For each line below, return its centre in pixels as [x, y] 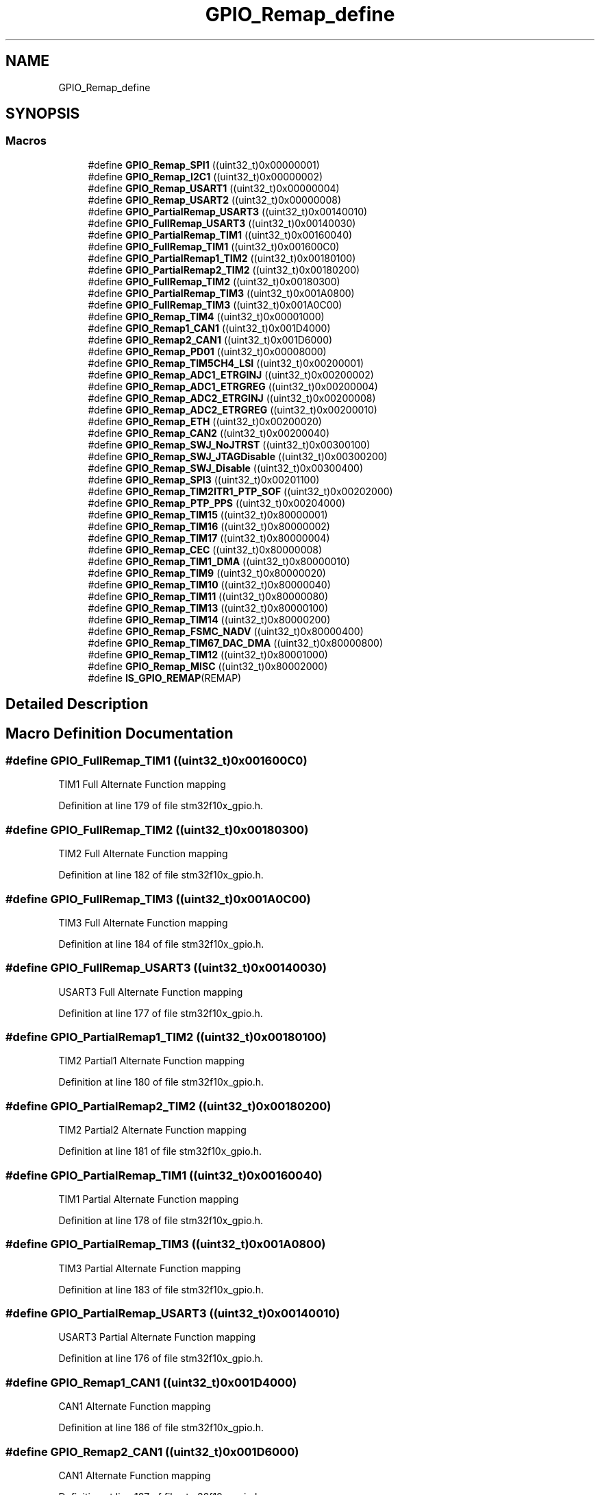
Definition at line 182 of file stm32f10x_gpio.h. [161, 875]
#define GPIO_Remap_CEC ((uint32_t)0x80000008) [205, 549]
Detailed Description [77, 704]
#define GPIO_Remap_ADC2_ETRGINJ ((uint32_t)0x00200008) [232, 398]
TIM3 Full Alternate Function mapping [143, 922]
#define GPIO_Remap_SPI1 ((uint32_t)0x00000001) [204, 165]
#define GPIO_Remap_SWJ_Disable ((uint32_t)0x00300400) [226, 468]
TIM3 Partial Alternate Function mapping [150, 1268]
